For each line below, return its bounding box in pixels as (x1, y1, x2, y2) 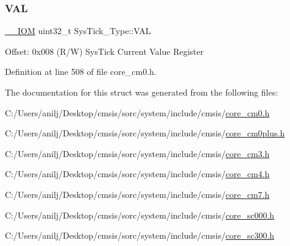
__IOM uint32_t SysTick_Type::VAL (5, 24, 151, 37)
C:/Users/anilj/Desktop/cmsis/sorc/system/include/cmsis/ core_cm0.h (5, 106, 270, 119)
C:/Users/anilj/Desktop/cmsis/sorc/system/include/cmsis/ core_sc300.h (5, 229, 275, 242)
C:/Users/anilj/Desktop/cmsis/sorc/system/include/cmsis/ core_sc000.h (5, 208, 275, 221)
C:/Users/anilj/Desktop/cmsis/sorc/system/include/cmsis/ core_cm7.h (5, 188, 270, 200)
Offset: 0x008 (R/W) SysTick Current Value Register (5, 44, 204, 57)
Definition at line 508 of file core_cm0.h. (5, 65, 157, 78)
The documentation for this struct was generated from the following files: (5, 86, 278, 98)
